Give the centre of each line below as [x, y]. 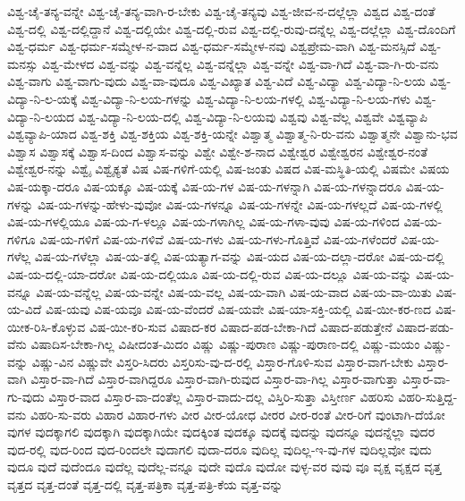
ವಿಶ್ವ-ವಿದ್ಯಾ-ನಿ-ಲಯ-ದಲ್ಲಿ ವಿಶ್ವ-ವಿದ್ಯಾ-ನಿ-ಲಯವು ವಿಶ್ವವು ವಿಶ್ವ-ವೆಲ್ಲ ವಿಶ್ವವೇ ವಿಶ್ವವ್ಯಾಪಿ [253, 116]
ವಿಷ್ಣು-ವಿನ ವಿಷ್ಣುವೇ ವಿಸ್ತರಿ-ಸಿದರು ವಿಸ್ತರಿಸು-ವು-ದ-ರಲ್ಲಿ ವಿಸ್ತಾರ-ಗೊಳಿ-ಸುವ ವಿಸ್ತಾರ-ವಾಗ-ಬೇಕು [223, 361]
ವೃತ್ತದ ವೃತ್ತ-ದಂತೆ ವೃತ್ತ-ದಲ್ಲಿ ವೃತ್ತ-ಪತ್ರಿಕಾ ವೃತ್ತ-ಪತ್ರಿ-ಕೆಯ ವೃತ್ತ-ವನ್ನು [145, 484]
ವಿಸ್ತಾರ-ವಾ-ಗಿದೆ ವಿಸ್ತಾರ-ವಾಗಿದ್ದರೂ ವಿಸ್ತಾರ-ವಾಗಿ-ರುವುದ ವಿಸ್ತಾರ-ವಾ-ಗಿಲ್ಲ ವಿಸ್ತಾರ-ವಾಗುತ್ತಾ [215, 379]
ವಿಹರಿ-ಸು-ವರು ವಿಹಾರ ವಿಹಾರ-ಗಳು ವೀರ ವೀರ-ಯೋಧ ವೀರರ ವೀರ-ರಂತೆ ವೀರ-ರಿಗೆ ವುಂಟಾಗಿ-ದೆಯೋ [237, 414]
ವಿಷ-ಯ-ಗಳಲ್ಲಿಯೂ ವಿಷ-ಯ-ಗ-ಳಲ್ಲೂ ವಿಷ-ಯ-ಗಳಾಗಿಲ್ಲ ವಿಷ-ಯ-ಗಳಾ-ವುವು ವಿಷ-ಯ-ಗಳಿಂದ [203, 221]
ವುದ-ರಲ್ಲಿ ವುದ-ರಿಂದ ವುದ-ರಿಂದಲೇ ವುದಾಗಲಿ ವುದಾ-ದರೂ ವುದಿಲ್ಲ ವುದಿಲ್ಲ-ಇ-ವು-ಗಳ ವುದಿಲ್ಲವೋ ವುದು [220, 449]
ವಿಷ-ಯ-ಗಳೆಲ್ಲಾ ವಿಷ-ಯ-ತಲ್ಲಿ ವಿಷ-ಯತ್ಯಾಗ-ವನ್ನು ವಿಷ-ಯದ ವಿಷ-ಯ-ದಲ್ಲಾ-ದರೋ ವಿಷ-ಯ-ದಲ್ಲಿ [239, 256]
